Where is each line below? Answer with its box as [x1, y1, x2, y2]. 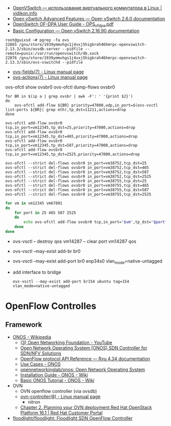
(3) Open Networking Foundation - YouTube [20, 339, 112, 346]
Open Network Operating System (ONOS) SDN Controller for [20, 345, 148, 351]
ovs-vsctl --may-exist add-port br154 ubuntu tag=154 [12, 279, 129, 284]
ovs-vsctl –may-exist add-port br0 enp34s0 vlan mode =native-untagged [12, 258, 163, 265]
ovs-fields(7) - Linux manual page [12, 69, 84, 75]
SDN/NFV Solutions [20, 350, 62, 356]
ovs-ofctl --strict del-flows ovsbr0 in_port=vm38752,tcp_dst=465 [5, 165, 149, 170]
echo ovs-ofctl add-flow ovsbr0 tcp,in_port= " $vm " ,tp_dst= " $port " [23, 219, 167, 225]
